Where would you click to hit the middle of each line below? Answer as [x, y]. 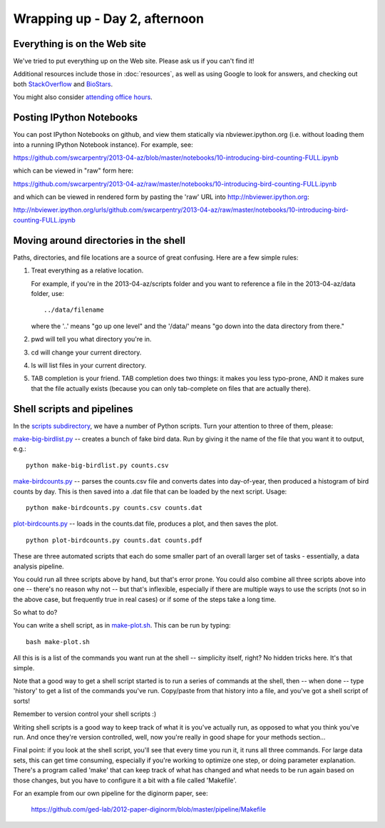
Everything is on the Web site [79, 44]
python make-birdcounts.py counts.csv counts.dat [114, 507]
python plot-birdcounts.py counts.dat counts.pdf [114, 540]
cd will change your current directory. [86, 352]
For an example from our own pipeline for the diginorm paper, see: [111, 793]
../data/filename [74, 310]
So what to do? [35, 613]
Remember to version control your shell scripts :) [85, 714]
